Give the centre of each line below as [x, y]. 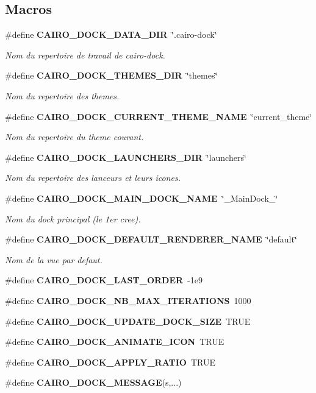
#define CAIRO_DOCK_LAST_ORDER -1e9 [104, 280]
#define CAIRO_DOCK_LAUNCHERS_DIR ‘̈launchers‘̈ [126, 157]
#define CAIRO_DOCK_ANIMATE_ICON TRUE [115, 342]
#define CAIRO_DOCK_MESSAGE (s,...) [93, 382]
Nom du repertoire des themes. [62, 95]
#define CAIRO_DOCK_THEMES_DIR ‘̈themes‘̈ [111, 75]
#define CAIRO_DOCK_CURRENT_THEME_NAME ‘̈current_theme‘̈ [159, 116]
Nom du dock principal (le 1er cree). [73, 218]
